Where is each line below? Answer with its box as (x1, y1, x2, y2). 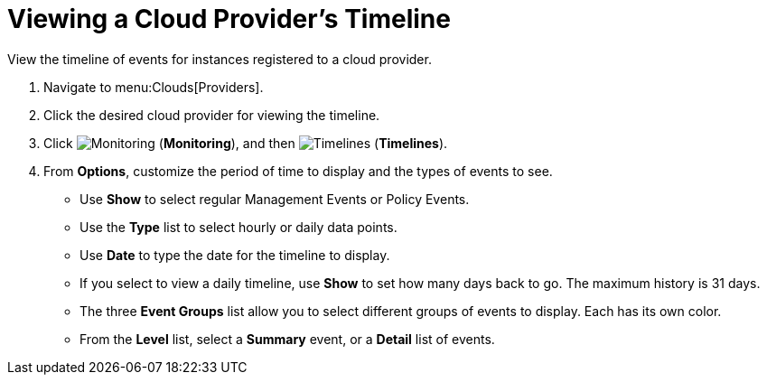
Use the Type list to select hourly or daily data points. (80, 219, 398, 235)
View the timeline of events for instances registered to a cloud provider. (7, 51, 432, 67)
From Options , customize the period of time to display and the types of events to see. (43, 163, 553, 179)
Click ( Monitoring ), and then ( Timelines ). (43, 135, 448, 151)
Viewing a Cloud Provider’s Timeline (7, 4, 451, 34)
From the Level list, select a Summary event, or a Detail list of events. (80, 331, 495, 347)
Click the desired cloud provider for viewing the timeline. (43, 107, 380, 123)
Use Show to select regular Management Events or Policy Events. (80, 191, 470, 207)
